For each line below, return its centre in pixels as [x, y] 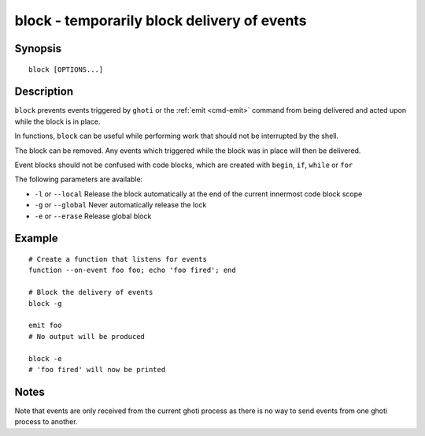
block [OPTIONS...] [66, 69]
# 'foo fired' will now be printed [97, 369]
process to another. [46, 422]
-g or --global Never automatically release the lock [120, 205]
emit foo [45, 326]
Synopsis [38, 48]
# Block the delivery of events [91, 293]
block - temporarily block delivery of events [161, 20]
